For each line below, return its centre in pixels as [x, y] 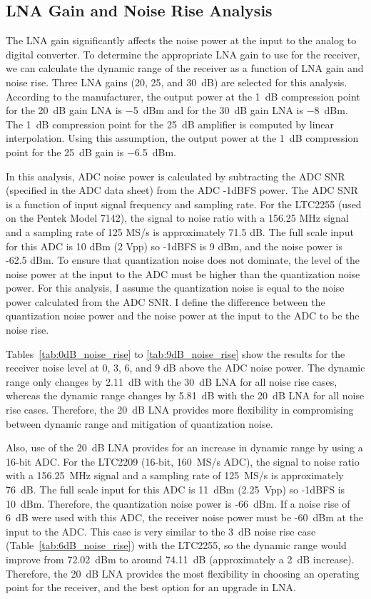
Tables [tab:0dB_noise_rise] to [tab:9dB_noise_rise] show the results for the [176, 353]
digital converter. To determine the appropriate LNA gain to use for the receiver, [183, 54]
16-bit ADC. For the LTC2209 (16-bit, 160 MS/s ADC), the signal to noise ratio [183, 461]
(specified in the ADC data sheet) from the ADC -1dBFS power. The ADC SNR [182, 190]
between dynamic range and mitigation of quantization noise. [139, 423]
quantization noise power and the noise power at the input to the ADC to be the [183, 316]
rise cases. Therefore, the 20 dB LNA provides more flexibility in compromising [180, 410]
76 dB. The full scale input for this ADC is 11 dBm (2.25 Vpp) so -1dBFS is [176, 490]
